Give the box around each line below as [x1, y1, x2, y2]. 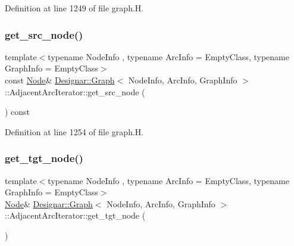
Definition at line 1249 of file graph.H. [5, 2, 144, 14]
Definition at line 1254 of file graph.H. [5, 125, 144, 138]
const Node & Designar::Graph [5, 74, 115, 86]
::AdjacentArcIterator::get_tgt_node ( [5, 209, 146, 222]
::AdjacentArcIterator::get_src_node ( [5, 85, 145, 98]
